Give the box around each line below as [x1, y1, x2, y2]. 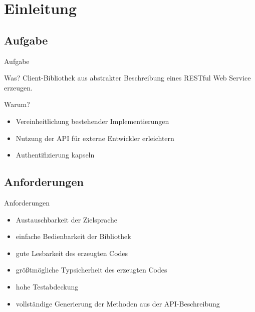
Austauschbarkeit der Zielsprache [16, 214, 117, 224]
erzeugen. [4, 82, 33, 92]
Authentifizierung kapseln [16, 149, 95, 160]
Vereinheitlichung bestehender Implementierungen [16, 115, 169, 126]
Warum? [4, 99, 30, 109]
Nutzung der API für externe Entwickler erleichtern [16, 132, 174, 143]
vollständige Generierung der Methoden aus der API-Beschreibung [16, 298, 220, 308]
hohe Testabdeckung [16, 281, 79, 291]
